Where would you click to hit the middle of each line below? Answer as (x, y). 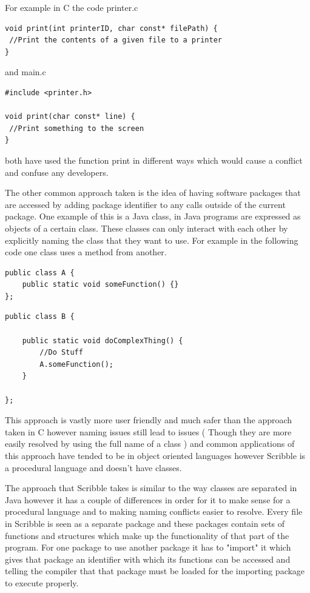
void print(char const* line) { (70, 117)
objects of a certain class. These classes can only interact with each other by (147, 228)
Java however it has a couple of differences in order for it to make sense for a (148, 499)
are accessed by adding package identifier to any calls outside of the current (145, 204)
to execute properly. (42, 582)
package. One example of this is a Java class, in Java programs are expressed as (153, 216)
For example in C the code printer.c (72, 7)
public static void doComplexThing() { (103, 340)
